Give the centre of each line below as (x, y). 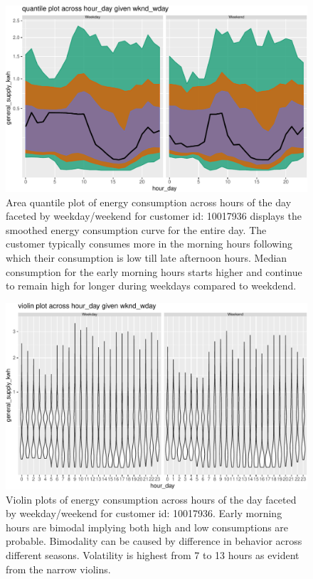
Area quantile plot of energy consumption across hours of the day (149, 202)
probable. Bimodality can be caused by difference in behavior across (154, 541)
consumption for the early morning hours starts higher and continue (154, 271)
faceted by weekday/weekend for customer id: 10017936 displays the (154, 216)
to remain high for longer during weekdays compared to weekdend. (151, 286)
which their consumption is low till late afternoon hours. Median (147, 258)
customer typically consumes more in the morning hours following (149, 244)
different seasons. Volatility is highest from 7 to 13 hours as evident (153, 554)
